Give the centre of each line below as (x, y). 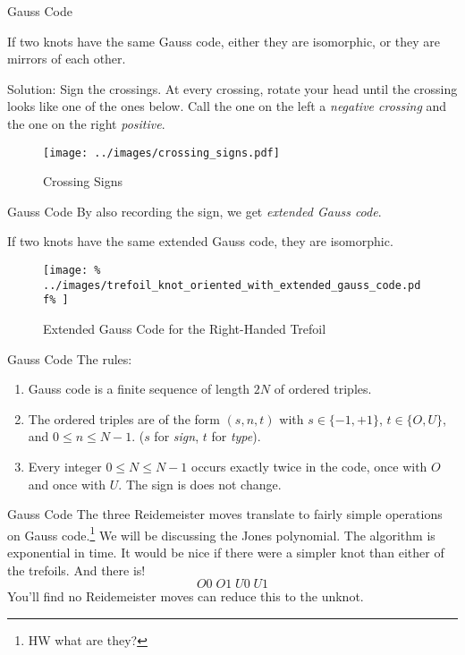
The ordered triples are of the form (124, 418)
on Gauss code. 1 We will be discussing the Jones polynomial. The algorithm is (221, 533)
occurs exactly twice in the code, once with (309, 466)
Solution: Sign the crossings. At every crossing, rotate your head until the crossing (232, 88)
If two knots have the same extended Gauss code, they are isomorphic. (200, 241)
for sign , (177, 436)
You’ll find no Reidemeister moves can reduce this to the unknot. (186, 596)
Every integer (65, 466)
